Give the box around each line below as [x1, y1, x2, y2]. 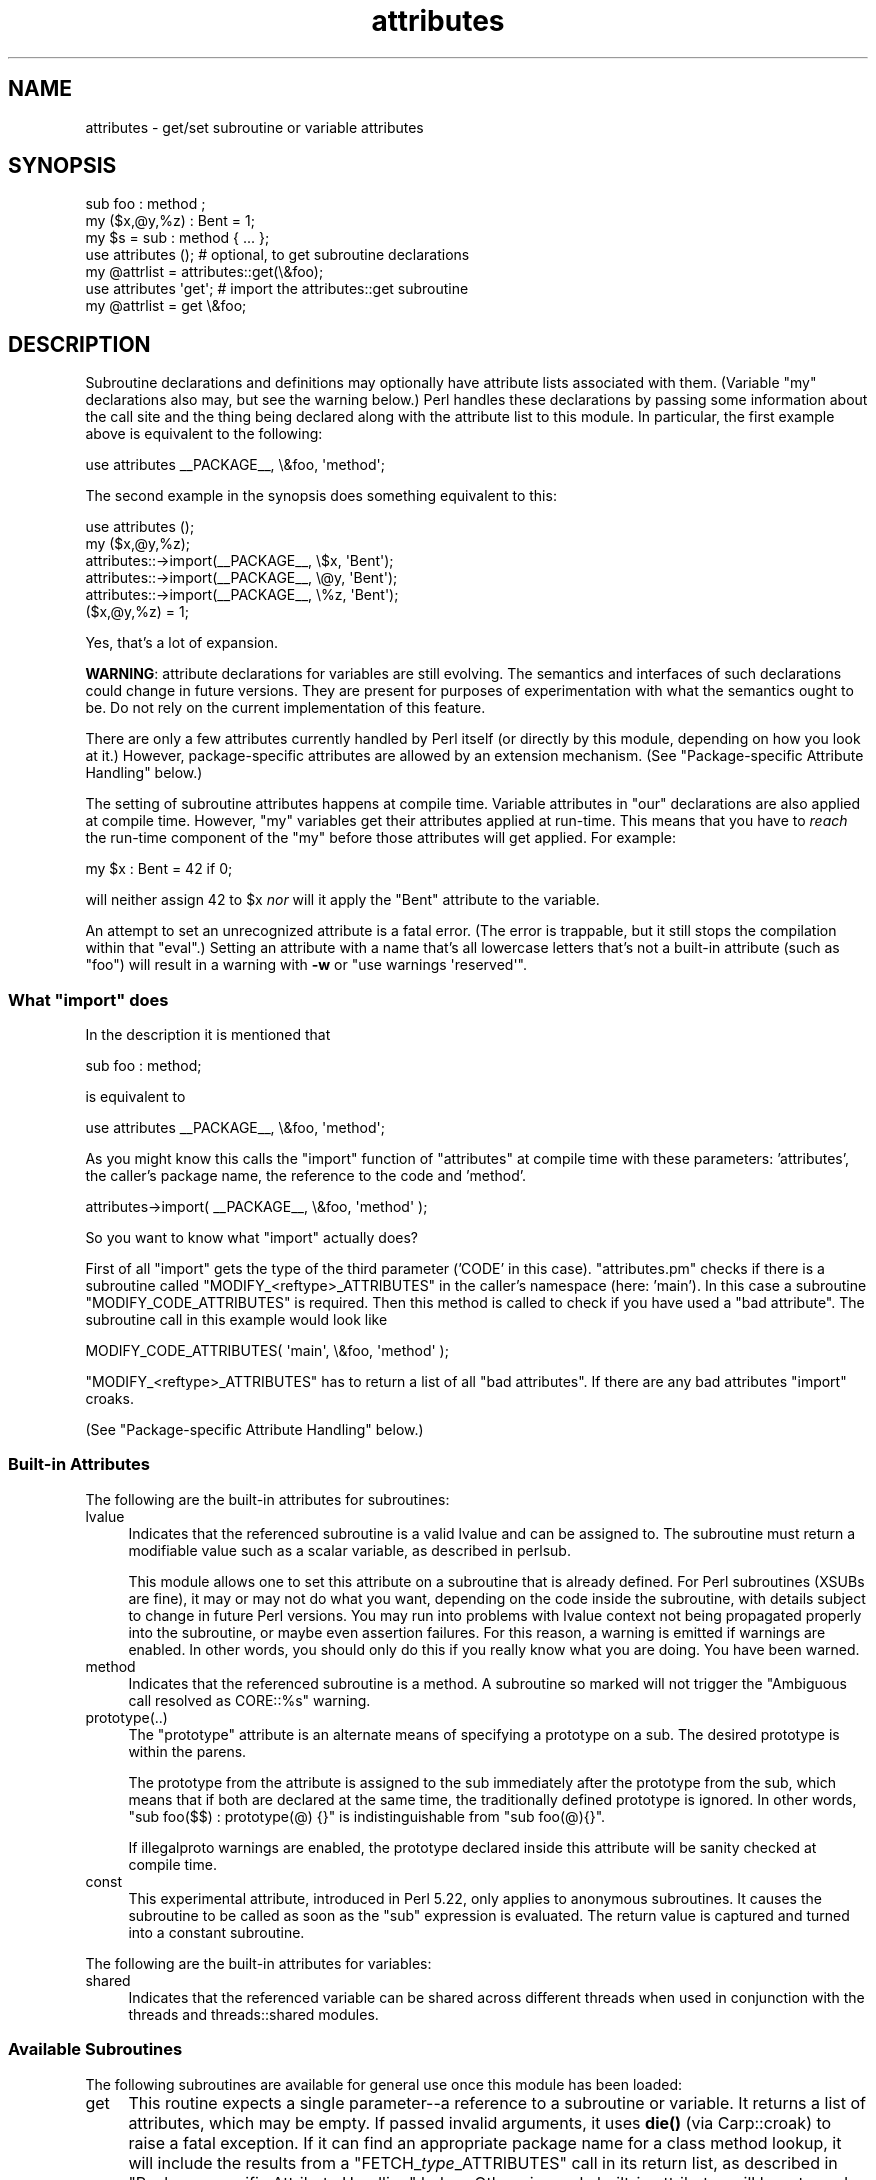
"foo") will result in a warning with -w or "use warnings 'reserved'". [85, 956, 527, 974]
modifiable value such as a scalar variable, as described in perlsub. [128, 1541, 571, 1559]
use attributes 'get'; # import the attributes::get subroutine [85, 280, 469, 298]
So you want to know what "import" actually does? [85, 1229, 418, 1247]
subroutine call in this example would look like [85, 1311, 388, 1329]
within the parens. [128, 1742, 247, 1760]
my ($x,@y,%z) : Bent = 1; [85, 212, 255, 230]
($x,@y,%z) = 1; [85, 603, 189, 621]
